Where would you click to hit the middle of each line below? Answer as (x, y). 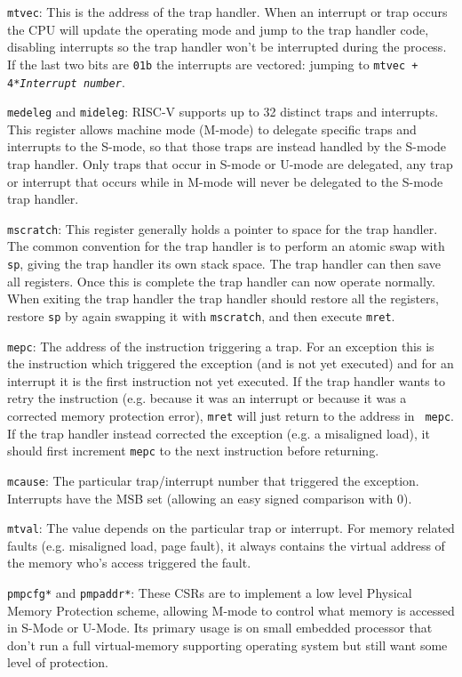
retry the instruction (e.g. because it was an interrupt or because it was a (207, 398)
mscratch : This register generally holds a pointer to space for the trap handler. (223, 228)
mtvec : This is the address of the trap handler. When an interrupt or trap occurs (227, 12)
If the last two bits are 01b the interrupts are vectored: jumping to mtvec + (213, 64)
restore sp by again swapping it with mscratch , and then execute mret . (201, 315)
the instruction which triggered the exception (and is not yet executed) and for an (231, 363)
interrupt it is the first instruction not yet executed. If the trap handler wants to (226, 380)
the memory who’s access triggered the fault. (129, 563)
